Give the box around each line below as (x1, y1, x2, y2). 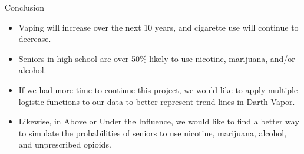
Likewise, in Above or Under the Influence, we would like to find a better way (18, 115, 299, 127)
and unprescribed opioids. (18, 138, 111, 150)
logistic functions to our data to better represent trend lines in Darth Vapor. (18, 95, 295, 107)
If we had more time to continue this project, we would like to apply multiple (18, 83, 298, 96)
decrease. (18, 32, 51, 45)
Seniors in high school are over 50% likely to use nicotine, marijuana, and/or (18, 52, 295, 64)
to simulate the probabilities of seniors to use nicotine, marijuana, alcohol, (18, 126, 287, 139)
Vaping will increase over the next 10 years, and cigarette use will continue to (18, 21, 299, 33)
